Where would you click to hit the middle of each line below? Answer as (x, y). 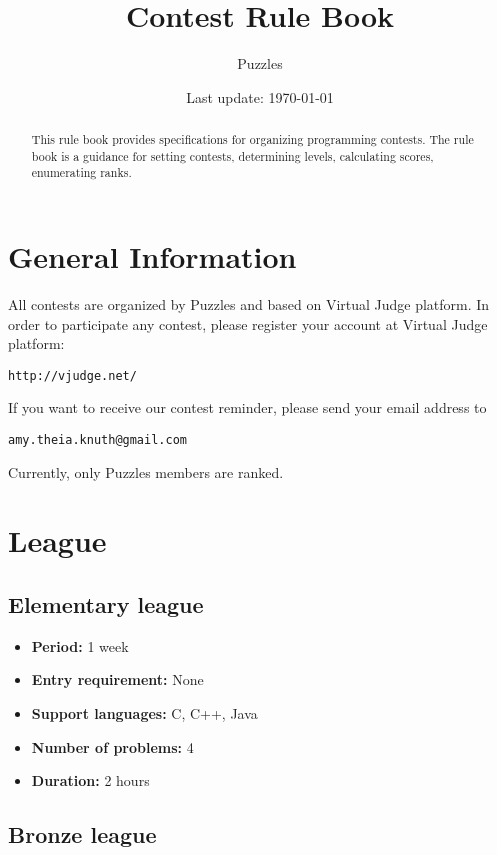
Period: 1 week (80, 645)
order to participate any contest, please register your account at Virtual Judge (248, 323)
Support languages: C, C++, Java (144, 713)
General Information (152, 256)
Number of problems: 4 (112, 746)
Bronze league (82, 834)
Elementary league (106, 604)
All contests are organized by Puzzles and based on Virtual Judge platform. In (249, 304)
